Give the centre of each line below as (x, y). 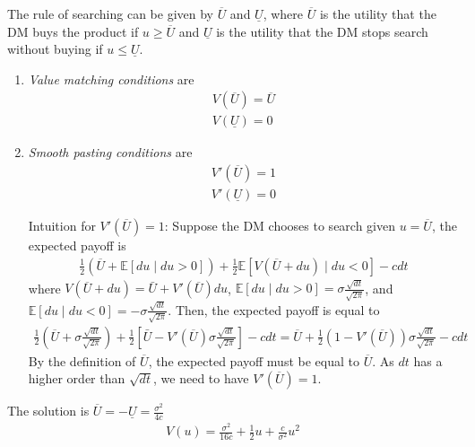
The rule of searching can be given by (110, 13)
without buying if (55, 49)
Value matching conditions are (111, 79)
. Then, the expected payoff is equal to (274, 309)
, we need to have (201, 378)
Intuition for (62, 226)
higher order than (77, 378)
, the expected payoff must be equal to (254, 360)
